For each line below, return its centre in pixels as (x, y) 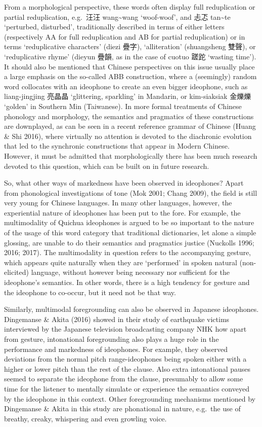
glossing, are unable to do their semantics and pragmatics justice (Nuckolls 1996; (129, 242)
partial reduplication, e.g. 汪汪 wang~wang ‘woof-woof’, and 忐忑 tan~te (117, 16)
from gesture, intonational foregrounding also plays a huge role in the (112, 339)
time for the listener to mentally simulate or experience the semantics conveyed (127, 388)
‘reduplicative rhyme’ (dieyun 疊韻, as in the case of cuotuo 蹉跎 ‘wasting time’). (130, 56)
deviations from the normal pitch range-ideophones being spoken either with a (125, 359)
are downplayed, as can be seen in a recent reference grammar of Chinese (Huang (130, 126)
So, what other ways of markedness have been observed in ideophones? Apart (124, 183)
